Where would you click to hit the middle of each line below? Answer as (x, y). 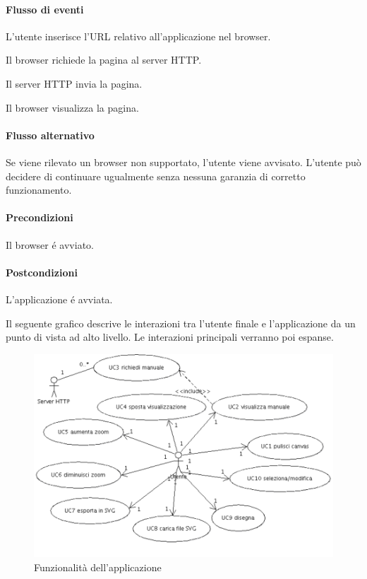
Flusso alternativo (50, 135)
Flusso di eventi (45, 9)
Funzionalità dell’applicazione (98, 567)
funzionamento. (39, 190)
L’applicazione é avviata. (59, 299)
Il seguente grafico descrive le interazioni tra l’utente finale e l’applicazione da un (181, 323)
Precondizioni (40, 217)
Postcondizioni (42, 272)
